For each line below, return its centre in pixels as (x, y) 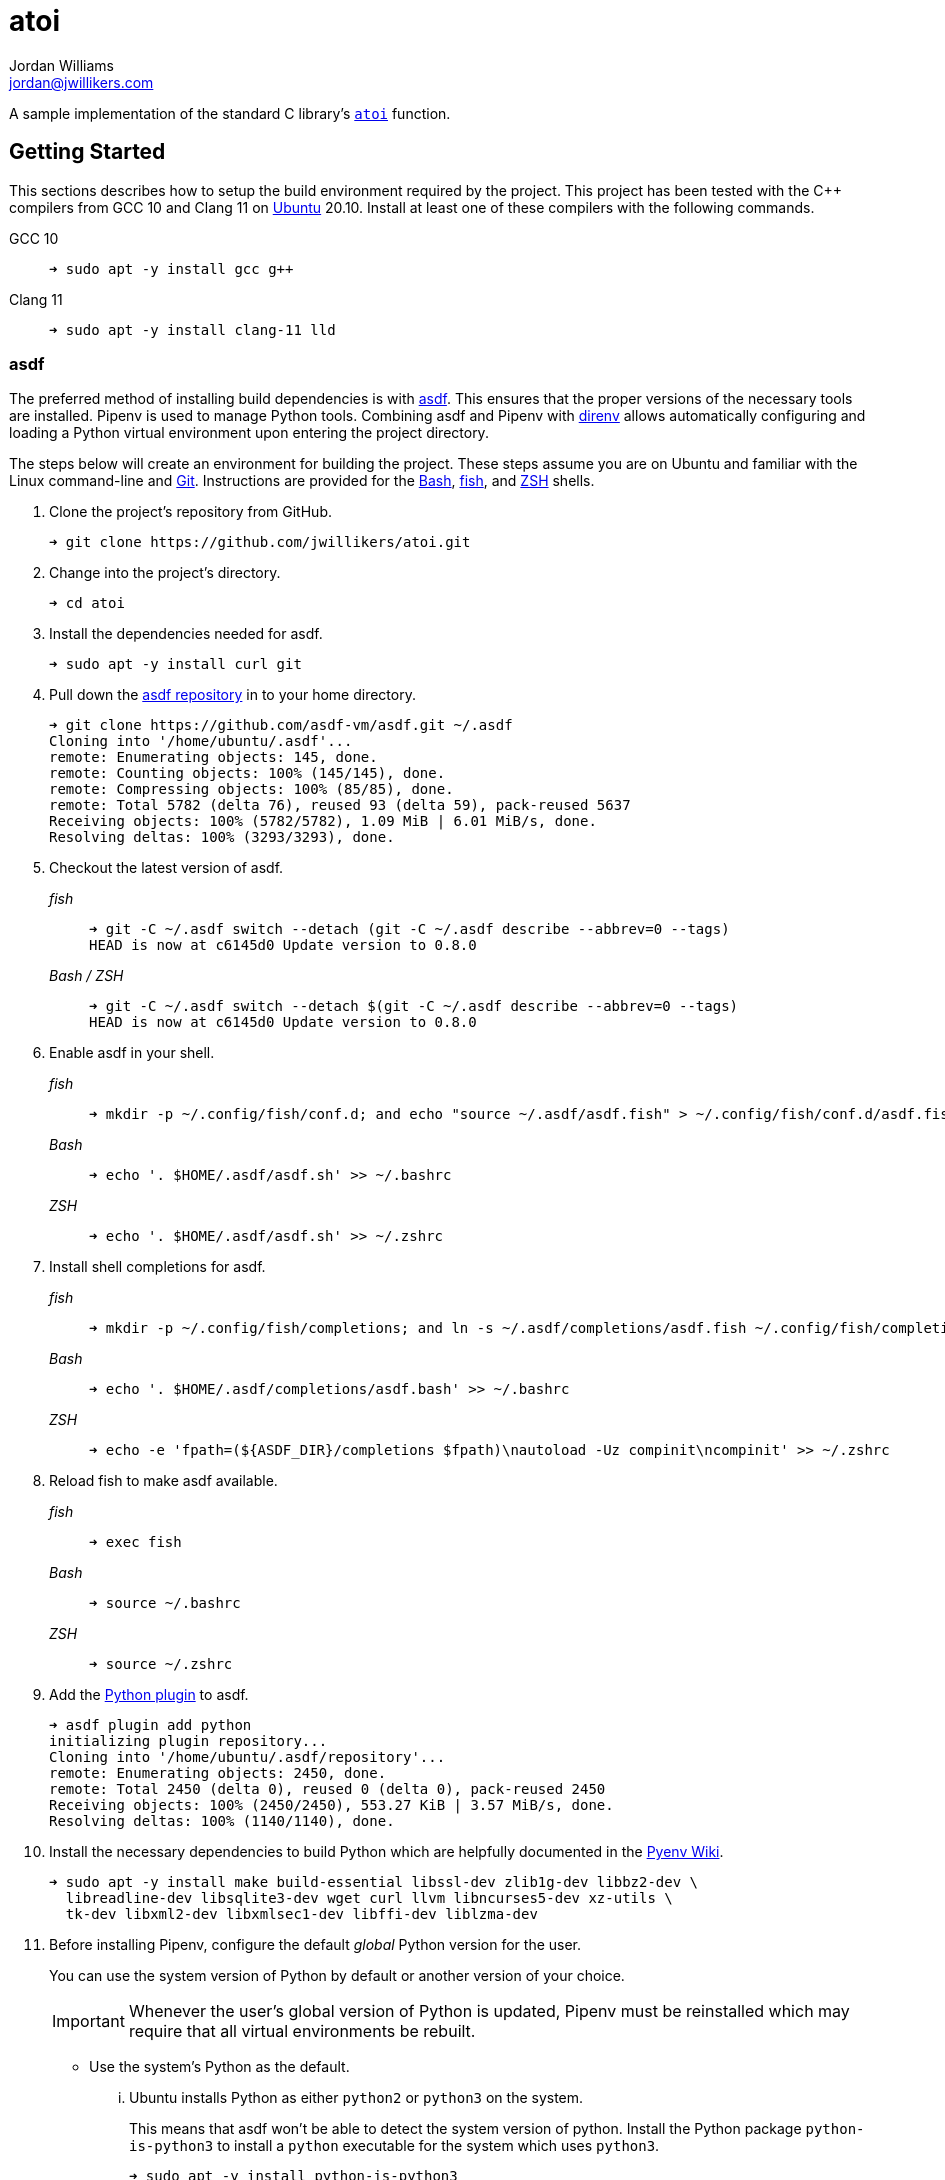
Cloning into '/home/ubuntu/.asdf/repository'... (247, 1757)
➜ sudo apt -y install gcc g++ (171, 268)
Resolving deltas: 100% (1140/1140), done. (222, 1821)
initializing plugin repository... (188, 1741)
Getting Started (87, 152)
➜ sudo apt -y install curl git (175, 664)
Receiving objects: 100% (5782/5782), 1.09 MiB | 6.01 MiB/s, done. (323, 821)
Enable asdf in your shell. (132, 1053)
